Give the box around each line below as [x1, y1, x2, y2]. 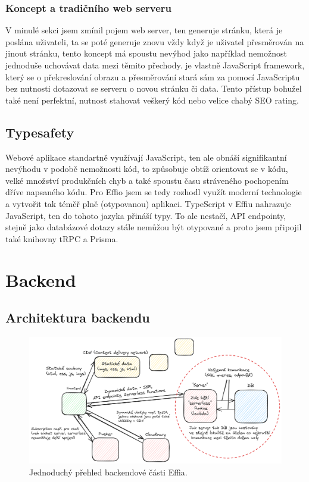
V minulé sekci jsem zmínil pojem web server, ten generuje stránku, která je [5, 24, 283, 36]
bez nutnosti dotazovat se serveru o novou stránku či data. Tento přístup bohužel [5, 82, 302, 95]
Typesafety [5, 123, 74, 141]
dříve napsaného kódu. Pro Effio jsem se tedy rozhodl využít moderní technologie [5, 186, 302, 198]
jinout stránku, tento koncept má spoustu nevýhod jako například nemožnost [5, 47, 287, 60]
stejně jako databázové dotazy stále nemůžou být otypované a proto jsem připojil [5, 221, 302, 233]
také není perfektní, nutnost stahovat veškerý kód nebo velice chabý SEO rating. [5, 93, 299, 106]
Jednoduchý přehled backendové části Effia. [29, 465, 188, 478]
